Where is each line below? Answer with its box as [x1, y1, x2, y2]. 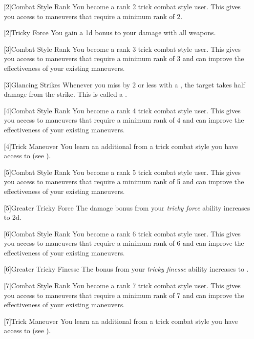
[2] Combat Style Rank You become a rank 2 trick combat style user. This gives [4, 1, 241, 11]
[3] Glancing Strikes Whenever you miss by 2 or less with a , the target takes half [4, 79, 245, 89]
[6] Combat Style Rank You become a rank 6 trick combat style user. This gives [4, 228, 241, 238]
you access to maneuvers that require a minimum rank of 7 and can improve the [4, 290, 244, 300]
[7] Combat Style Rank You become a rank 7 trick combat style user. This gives [4, 280, 241, 291]
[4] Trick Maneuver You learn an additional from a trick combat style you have [4, 141, 238, 151]
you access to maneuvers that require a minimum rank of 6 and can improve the [4, 238, 244, 248]
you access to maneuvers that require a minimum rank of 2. [4, 11, 183, 21]
